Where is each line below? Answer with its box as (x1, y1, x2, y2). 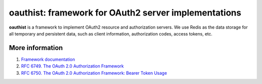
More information (9, 44, 63, 52)
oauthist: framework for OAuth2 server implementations (9, 7, 242, 18)
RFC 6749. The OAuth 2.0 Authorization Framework (21, 63, 124, 69)
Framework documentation (21, 56, 75, 62)
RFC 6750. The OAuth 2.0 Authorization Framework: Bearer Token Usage (21, 70, 167, 76)
